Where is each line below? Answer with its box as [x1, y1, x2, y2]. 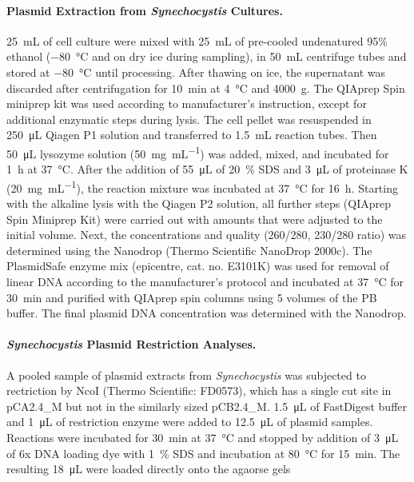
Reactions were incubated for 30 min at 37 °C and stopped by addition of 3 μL [6, 428, 399, 445]
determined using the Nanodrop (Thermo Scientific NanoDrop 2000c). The [6, 241, 372, 258]
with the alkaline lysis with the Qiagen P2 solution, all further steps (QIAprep [6, 195, 392, 212]
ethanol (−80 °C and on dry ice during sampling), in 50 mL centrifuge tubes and [6, 48, 407, 65]
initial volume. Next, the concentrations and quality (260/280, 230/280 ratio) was [6, 226, 406, 243]
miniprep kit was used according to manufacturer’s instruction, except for [6, 95, 367, 112]
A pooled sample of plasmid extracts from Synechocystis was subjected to [6, 366, 366, 383]
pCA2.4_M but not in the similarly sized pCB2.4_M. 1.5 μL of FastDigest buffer [6, 397, 408, 414]
